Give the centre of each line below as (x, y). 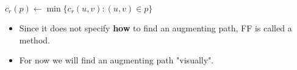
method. (34, 40)
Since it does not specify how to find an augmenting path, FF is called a (156, 27)
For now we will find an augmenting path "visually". (116, 60)
